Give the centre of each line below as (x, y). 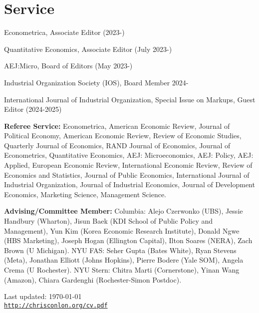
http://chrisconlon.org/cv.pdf (56, 305)
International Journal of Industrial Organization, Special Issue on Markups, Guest (130, 99)
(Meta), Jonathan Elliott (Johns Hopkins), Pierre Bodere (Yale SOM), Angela (124, 260)
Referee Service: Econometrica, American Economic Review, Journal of (117, 126)
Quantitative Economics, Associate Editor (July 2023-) (88, 49)
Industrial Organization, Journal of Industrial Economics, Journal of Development (129, 184)
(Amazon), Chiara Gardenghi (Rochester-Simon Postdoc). (93, 279)
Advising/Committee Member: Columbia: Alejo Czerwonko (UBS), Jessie (124, 211)
